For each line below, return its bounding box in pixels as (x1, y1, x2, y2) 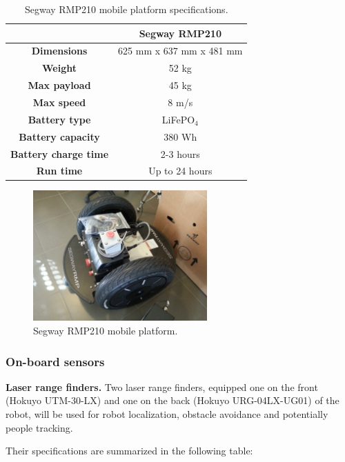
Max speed (32, 94, 86, 109)
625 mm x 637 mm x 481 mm (118, 43, 243, 58)
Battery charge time (10, 146, 109, 161)
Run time (36, 163, 83, 178)
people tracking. (6, 420, 73, 434)
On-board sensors (6, 352, 105, 370)
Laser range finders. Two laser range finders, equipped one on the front (6, 379, 318, 394)
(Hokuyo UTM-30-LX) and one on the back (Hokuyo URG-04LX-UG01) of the (6, 393, 339, 408)
